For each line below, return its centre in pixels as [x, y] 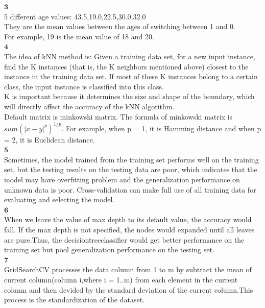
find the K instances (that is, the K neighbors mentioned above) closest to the [126, 66]
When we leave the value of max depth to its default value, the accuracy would [128, 219]
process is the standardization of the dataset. [75, 300]
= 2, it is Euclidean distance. [50, 139]
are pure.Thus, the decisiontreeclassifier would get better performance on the [124, 239]
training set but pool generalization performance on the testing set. [109, 250]
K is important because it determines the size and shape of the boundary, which [129, 96]
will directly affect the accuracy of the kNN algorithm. [89, 106]
